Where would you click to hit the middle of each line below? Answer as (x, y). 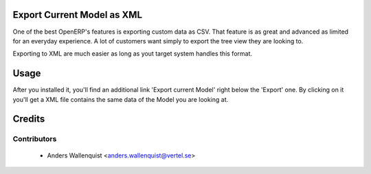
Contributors (35, 139)
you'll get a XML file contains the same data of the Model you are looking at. (121, 99)
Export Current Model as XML (78, 15)
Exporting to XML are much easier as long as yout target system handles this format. (133, 54)
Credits (29, 119)
